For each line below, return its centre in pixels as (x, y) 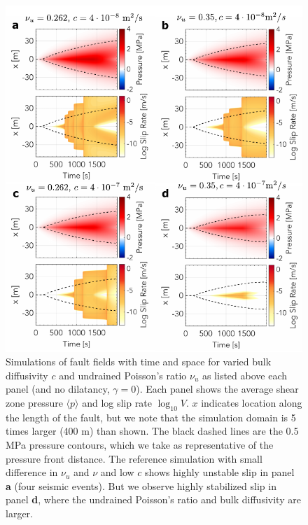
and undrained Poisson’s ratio (123, 375)
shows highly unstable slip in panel (220, 472)
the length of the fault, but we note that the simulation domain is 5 (151, 417)
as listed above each (245, 375)
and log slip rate (117, 402)
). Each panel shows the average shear (217, 389)
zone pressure (34, 402)
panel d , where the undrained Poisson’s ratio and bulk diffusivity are (153, 499)
